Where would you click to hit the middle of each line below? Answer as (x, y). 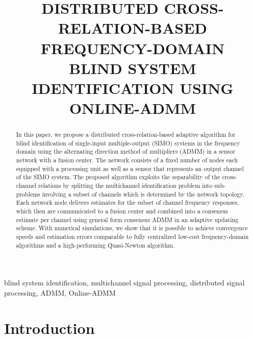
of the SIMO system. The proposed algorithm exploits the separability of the (118, 177)
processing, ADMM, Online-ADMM (60, 292)
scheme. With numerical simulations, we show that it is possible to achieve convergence (132, 228)
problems (28, 194)
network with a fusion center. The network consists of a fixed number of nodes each (127, 160)
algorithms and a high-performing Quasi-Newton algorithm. (95, 245)
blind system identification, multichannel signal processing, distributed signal (124, 283)
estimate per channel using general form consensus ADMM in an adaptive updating (127, 219)
